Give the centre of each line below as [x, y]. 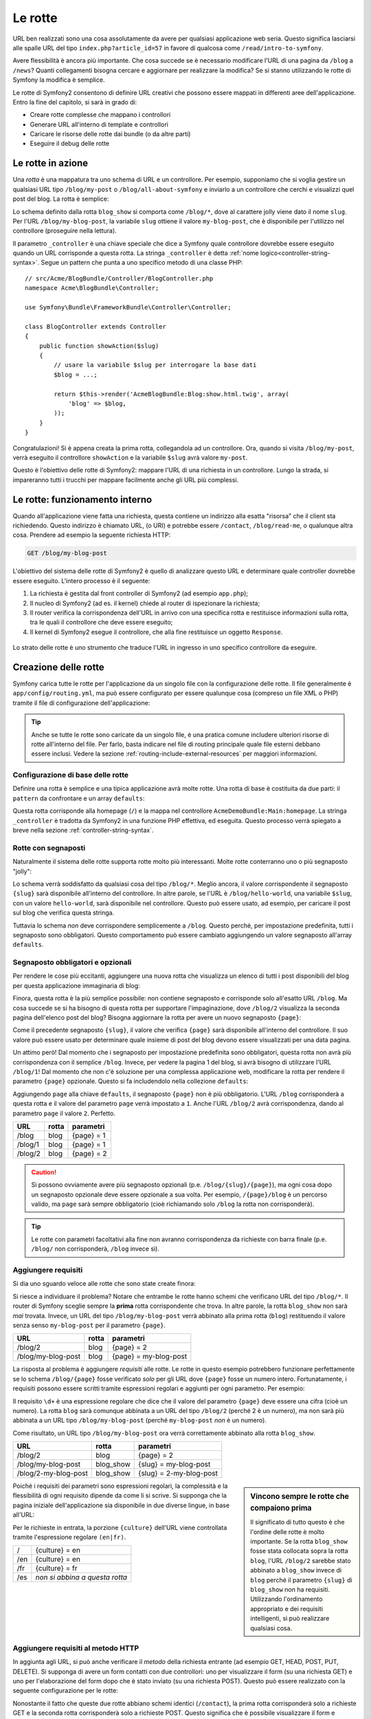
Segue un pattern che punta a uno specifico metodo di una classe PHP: [142, 263]
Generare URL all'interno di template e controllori [99, 124]
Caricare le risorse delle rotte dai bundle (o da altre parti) [110, 134]
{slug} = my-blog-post [175, 1465]
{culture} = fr [57, 1568]
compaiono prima [281, 1508]
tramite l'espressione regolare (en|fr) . [69, 1537]
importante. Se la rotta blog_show [299, 1541]
